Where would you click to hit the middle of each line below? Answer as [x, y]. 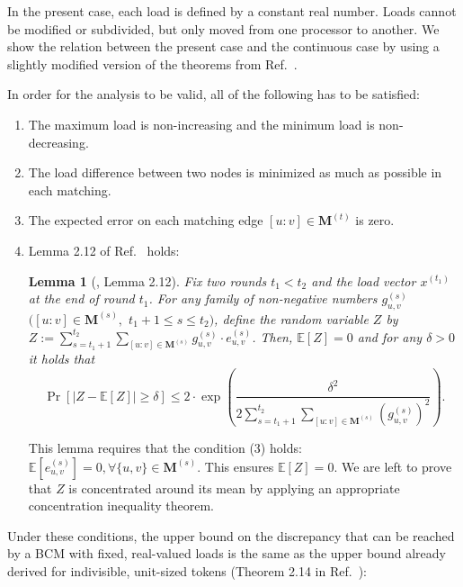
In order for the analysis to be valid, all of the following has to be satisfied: [214, 94]
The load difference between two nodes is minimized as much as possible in [235, 172]
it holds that [62, 359]
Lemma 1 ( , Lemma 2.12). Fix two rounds [147, 280]
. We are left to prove [393, 466]
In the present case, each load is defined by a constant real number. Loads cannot [232, 11]
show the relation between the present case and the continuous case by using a [223, 46]
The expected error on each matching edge [146, 220]
